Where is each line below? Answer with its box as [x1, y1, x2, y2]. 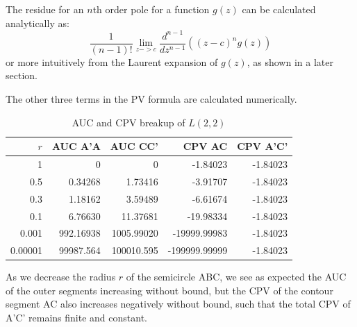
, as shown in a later [247, 54, 333, 69]
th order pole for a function [92, 2, 210, 16]
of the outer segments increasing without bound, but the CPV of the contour [6, 283, 333, 297]
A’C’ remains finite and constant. [6, 310, 147, 325]
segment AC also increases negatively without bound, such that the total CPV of [6, 296, 351, 311]
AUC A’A [51, 139, 101, 153]
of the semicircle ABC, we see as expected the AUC [126, 269, 347, 284]
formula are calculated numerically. [148, 91, 297, 106]
